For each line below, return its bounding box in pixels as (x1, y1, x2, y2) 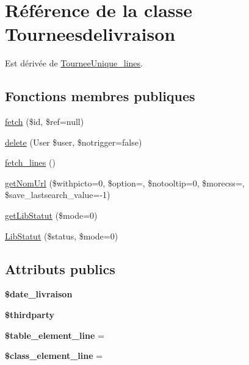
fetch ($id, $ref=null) (5, 115, 84, 128)
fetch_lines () (5, 156, 56, 169)
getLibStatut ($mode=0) (5, 209, 98, 222)
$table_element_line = (5, 328, 104, 341)
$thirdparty (5, 308, 55, 321)
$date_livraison (5, 288, 73, 300)
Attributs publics (5, 259, 115, 278)
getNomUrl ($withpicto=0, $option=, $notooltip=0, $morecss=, (5, 176, 245, 189)
